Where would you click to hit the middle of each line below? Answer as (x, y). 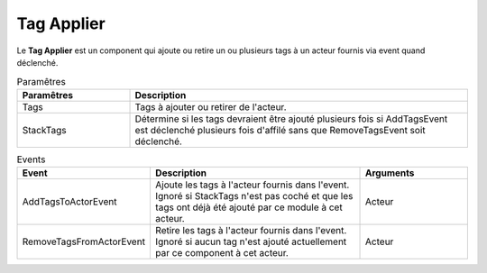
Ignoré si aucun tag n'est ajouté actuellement (251, 241)
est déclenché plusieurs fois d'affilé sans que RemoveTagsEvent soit (280, 130)
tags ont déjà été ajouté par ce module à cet (248, 207)
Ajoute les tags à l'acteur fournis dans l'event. (252, 185)
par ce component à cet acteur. (221, 253)
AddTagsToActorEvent (69, 202)
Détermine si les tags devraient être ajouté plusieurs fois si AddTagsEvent (291, 119)
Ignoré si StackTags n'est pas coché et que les (254, 196)
